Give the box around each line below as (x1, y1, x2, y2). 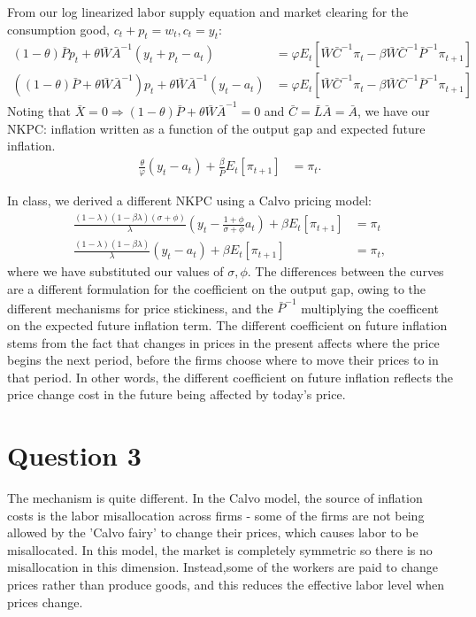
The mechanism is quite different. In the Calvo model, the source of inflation (7, 489, 423, 506)
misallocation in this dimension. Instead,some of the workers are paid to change (7, 558, 439, 576)
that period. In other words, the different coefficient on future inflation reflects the (7, 367, 454, 386)
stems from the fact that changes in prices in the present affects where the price (7, 333, 440, 351)
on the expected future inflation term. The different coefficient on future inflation (7, 315, 448, 334)
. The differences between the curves (247, 262, 444, 281)
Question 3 (7, 437, 142, 474)
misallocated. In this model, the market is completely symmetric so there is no (7, 540, 433, 559)
